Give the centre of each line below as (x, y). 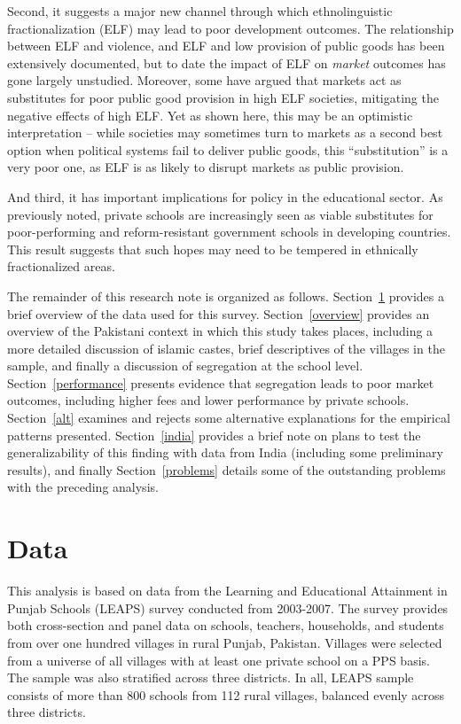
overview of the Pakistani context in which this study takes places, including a (220, 331)
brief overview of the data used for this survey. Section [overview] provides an (219, 313)
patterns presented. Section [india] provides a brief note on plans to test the (214, 435)
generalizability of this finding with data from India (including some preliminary (225, 452)
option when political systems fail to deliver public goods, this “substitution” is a (228, 149)
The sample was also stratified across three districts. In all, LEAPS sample (211, 677)
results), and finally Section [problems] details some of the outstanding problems (227, 469)
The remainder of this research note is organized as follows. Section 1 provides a (226, 296)
